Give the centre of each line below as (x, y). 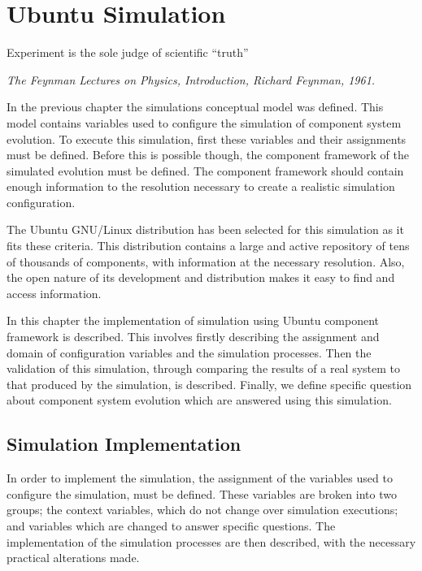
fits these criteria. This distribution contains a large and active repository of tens (208, 246)
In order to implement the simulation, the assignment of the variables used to (200, 478)
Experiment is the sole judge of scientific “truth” (128, 52)
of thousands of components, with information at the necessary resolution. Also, (206, 261)
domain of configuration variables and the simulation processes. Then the (189, 352)
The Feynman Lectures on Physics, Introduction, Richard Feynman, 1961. (191, 79)
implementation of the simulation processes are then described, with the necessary (211, 541)
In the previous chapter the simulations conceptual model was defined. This (195, 107)
